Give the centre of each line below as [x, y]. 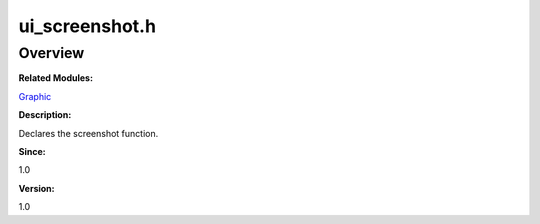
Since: [32, 151]
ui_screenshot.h [87, 26]
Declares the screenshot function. [88, 133]
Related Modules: [56, 78]
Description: [45, 115]
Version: [36, 188]
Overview [51, 53]
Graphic [35, 96]
